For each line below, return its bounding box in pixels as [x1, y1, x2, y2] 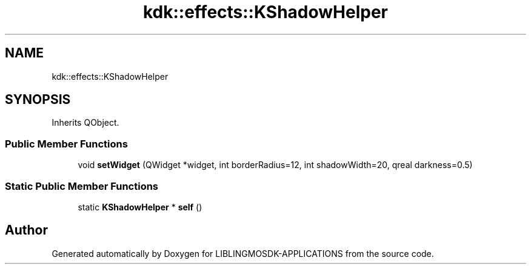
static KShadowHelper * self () [78, 201, 202, 212]
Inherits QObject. [52, 117, 119, 128]
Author [5, 222, 48, 238]
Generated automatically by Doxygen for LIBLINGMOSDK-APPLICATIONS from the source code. [52, 248, 434, 259]
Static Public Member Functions [5, 180, 159, 192]
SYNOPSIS [5, 92, 71, 108]
